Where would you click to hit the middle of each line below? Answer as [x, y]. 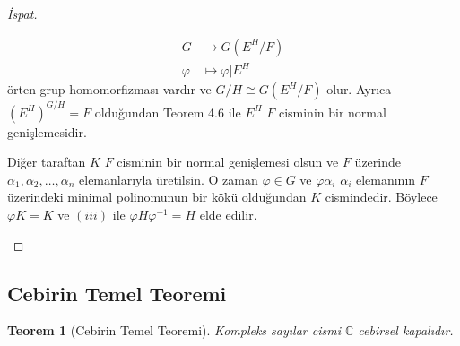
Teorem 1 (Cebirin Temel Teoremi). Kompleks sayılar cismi [174, 330]
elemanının [386, 179]
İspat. [22, 13]
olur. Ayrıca [359, 89]
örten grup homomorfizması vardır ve [109, 89]
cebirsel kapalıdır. [406, 330]
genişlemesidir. [47, 131]
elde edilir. [228, 215]
